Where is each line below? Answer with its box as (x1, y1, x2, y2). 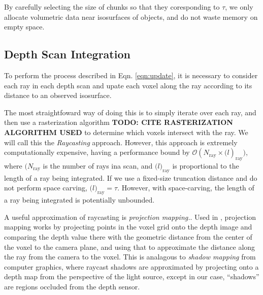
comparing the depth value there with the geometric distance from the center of (4, 231, 252, 242)
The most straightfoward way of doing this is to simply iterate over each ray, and (4, 107, 256, 117)
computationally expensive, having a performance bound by (4, 147, 190, 157)
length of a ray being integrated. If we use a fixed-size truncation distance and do (4, 172, 257, 183)
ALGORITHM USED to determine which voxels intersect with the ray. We (4, 126, 248, 137)
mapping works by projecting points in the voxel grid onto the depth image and (4, 221, 252, 232)
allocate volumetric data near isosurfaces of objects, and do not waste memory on (4, 11, 258, 22)
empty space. (4, 21, 45, 32)
